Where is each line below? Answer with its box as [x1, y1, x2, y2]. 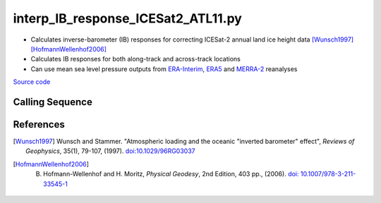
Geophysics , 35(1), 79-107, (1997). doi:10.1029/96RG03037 [25, 147, 195, 155]
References [13, 118, 65, 130]
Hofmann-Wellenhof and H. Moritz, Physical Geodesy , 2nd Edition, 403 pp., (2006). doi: [43, 170, 299, 178]
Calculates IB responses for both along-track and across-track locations [30, 55, 241, 63]
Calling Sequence [13, 96, 93, 108]
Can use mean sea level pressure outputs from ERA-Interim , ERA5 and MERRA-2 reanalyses [30, 64, 298, 73]
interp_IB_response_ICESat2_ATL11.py [13, 11, 243, 26]
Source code [13, 78, 51, 86]
